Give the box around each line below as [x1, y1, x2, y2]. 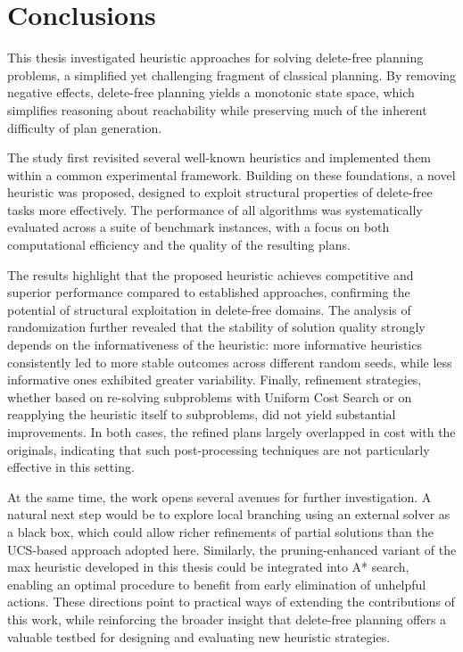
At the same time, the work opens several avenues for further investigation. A [7, 487, 432, 506]
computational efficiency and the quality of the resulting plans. [7, 235, 351, 254]
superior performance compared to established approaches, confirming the [7, 283, 410, 301]
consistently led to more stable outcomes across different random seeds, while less [7, 352, 452, 371]
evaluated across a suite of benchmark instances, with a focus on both [7, 218, 390, 236]
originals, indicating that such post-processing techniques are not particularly [7, 440, 430, 458]
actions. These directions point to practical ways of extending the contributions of [7, 592, 455, 611]
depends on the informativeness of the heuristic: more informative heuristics [7, 335, 422, 354]
